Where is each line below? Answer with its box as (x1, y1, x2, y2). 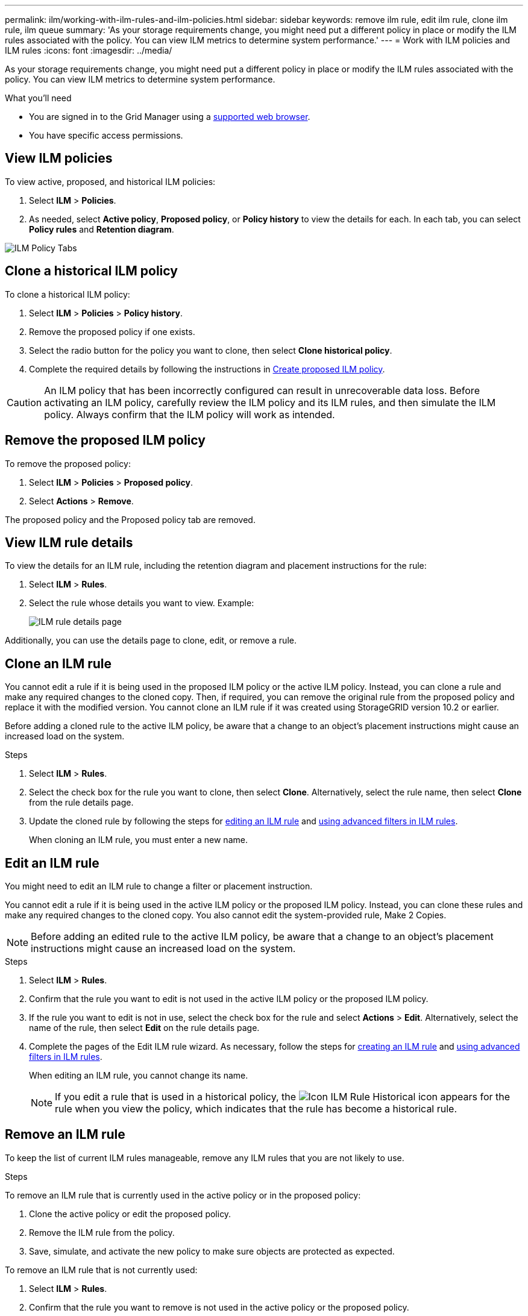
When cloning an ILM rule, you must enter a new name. (29, 835, 248, 845)
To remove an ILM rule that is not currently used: (5, 1264, 198, 1275)
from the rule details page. (29, 797, 134, 808)
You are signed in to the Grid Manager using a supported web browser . (29, 111, 310, 122)
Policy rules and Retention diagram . (29, 224, 174, 234)
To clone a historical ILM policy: (5, 289, 130, 299)
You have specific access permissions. (29, 130, 183, 140)
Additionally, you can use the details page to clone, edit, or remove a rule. (5, 635, 297, 646)
